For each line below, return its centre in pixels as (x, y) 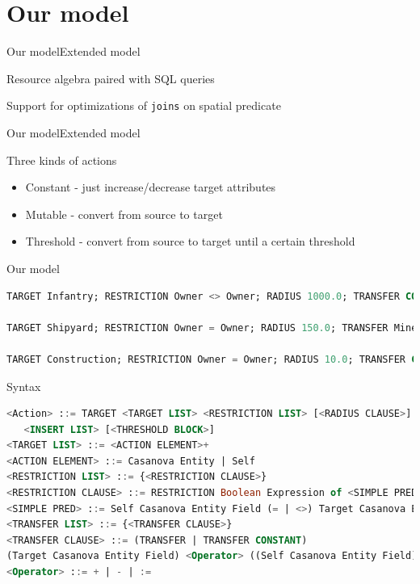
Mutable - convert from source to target (124, 214)
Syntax (24, 386)
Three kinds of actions (62, 160)
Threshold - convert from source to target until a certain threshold (190, 241)
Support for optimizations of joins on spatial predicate (144, 105)
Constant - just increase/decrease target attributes (151, 187)
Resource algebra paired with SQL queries (111, 78)
